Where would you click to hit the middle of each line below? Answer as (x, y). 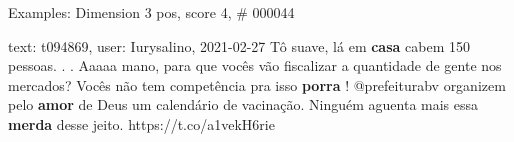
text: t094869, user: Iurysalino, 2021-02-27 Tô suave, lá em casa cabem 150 (239, 45)
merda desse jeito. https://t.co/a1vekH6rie (141, 123)
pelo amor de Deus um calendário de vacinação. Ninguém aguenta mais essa (243, 104)
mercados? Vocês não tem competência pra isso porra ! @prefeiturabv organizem (257, 84)
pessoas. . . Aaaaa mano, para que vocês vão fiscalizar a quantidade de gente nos (255, 65)
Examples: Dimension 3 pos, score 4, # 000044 (151, 12)
